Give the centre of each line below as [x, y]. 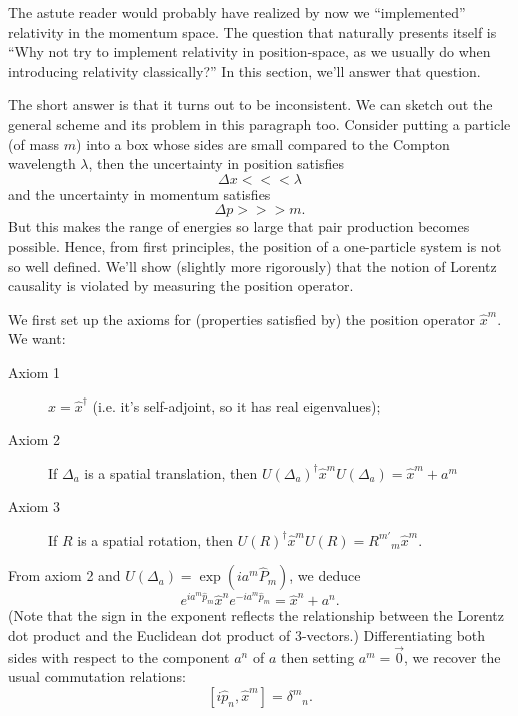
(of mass [34, 143]
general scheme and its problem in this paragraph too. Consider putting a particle [259, 123]
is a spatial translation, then [171, 472]
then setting [317, 656]
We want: [37, 338]
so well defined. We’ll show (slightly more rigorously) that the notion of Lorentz [252, 265]
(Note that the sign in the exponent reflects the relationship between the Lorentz [256, 615]
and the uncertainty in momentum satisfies [139, 193]
